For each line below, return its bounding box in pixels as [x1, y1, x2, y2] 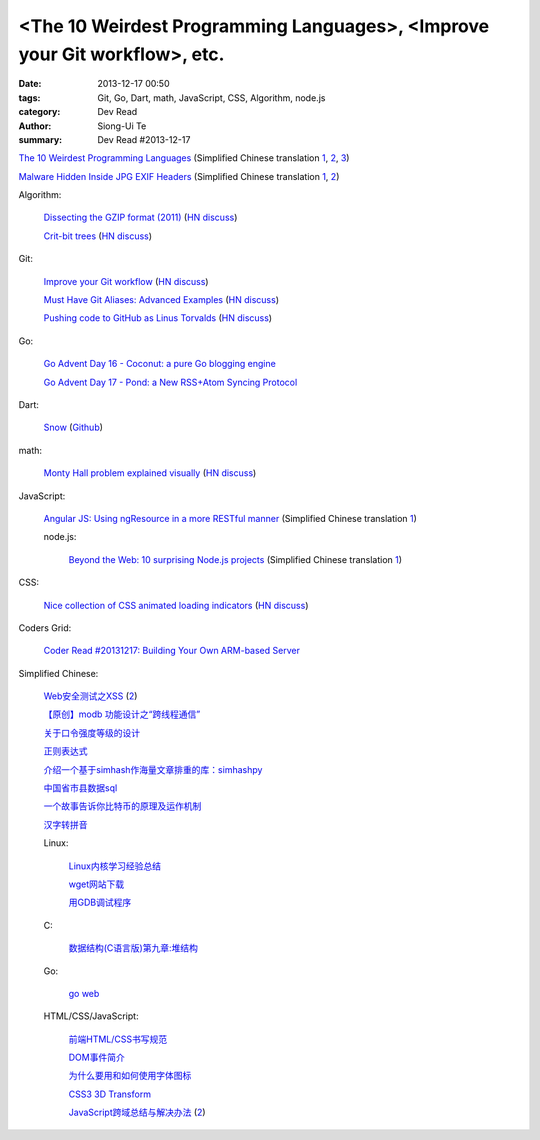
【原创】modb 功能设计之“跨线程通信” [43, 708, 201, 720]
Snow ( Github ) [43, 421, 104, 434]
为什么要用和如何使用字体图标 [68, 1070, 192, 1082]
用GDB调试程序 [68, 896, 132, 909]
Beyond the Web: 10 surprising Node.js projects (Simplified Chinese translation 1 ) [68, 553, 403, 565]
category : [18, 106, 61, 118]
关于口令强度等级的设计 [43, 726, 140, 739]
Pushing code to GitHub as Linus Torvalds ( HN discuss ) [43, 312, 273, 324]
